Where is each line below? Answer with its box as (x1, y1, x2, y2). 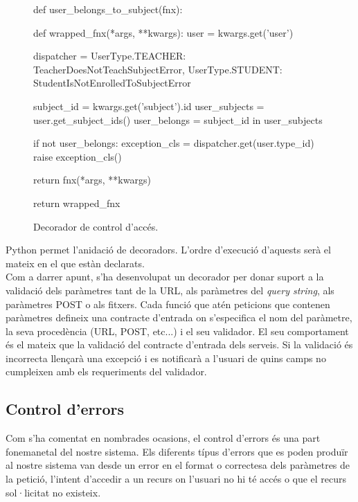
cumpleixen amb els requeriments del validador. (6, 364, 207, 379)
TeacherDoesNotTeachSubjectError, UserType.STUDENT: (33, 62, 283, 76)
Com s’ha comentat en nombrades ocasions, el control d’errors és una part (6, 431, 321, 445)
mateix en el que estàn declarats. (6, 256, 145, 270)
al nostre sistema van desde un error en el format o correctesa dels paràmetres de (6, 458, 350, 472)
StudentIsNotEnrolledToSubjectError (33, 75, 191, 90)
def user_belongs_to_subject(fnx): (33, 2, 183, 16)
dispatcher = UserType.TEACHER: (33, 48, 186, 63)
